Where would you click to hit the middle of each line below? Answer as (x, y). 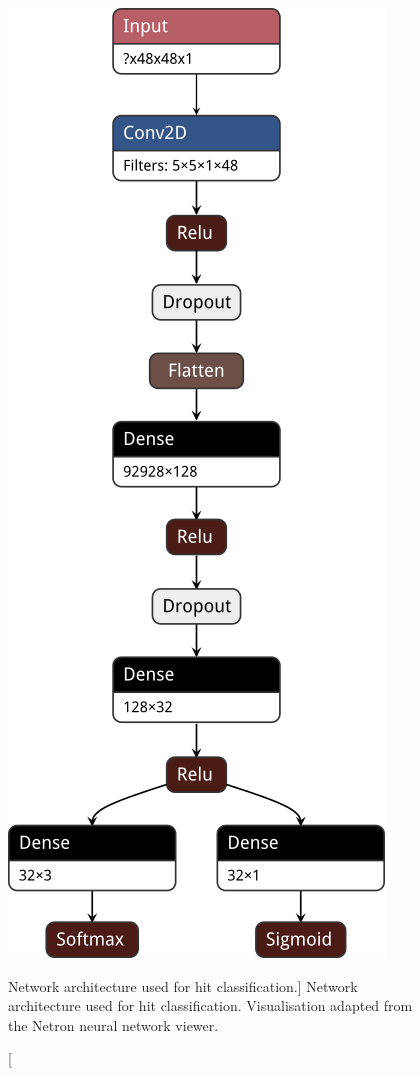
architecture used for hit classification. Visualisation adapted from (210, 1005)
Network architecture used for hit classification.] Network (183, 985)
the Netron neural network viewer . (113, 1024)
